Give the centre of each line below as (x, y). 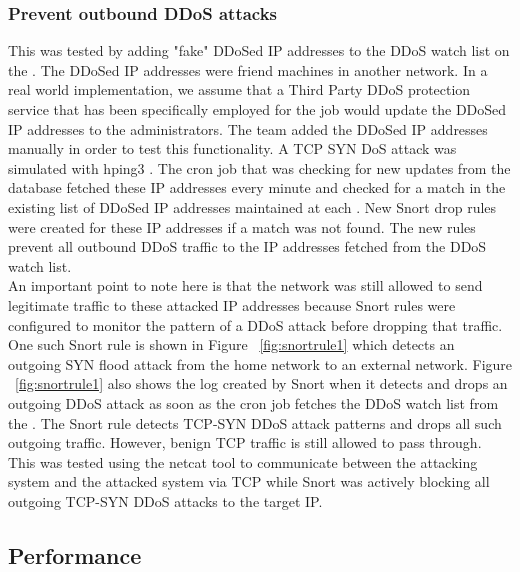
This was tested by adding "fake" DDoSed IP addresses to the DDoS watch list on (259, 50)
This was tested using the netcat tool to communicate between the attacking (243, 461)
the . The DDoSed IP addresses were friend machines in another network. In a (248, 69)
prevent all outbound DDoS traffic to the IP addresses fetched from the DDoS (247, 246)
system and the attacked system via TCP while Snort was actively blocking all (249, 481)
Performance (75, 554)
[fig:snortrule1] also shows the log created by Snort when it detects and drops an (261, 383)
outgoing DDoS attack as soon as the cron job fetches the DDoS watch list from (253, 402)
